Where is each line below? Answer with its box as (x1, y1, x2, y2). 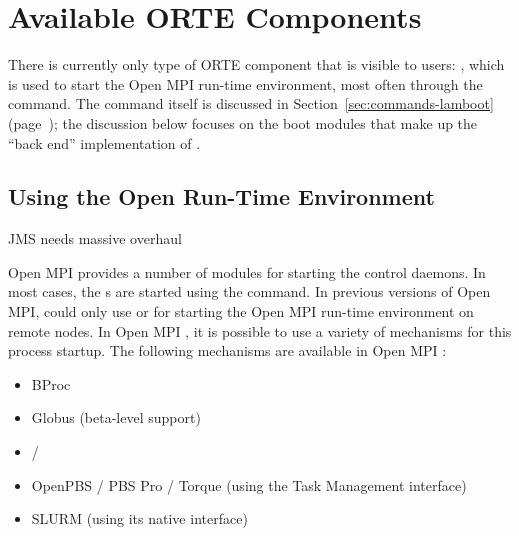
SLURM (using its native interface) (31, 508, 248, 529)
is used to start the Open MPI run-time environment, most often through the (8, 73, 483, 94)
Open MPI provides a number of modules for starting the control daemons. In (8, 261, 486, 282)
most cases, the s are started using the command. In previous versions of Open (8, 281, 491, 302)
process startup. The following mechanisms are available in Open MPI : (8, 340, 447, 361)
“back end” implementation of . (8, 132, 201, 153)
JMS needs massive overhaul (8, 228, 182, 249)
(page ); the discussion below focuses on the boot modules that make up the (8, 112, 478, 133)
